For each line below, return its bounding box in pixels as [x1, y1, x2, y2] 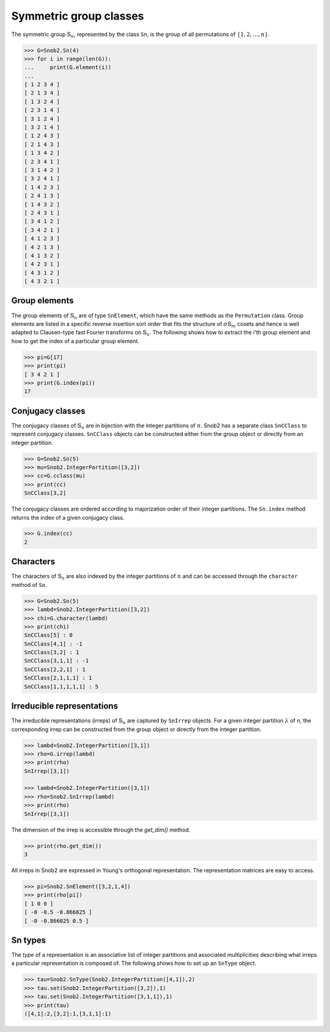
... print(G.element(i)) [24, 64, 112, 71]
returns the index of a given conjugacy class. [11, 514, 125, 521]
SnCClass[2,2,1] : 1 [24, 666, 86, 673]
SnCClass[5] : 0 [24, 632, 73, 639]
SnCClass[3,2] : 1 [24, 649, 79, 656]
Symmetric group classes [11, 9, 144, 23]
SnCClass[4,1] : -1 [24, 640, 82, 647]
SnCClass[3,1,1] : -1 [24, 657, 89, 665]
